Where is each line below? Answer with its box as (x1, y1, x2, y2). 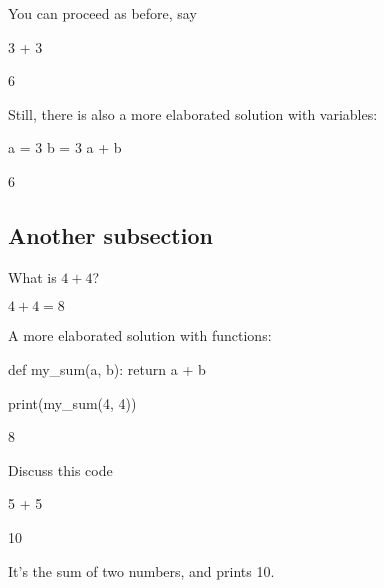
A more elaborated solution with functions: (8, 325, 272, 346)
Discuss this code (8, 459, 113, 480)
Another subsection (8, 219, 213, 250)
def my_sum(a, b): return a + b (8, 358, 206, 379)
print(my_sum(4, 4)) (8, 392, 137, 413)
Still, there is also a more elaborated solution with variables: (8, 103, 378, 124)
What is (8, 266, 57, 287)
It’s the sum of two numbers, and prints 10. (8, 560, 275, 581)
